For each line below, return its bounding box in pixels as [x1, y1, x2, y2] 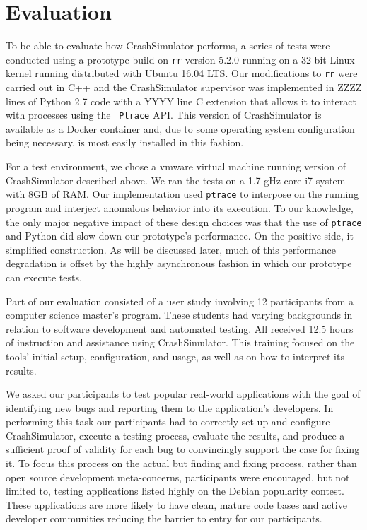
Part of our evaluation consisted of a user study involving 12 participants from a [6, 293, 354, 308]
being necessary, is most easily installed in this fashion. [6, 135, 244, 150]
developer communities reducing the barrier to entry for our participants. [6, 511, 322, 526]
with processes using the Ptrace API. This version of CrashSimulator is [6, 107, 322, 122]
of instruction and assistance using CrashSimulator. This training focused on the [6, 335, 355, 350]
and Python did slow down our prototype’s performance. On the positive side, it [6, 228, 354, 243]
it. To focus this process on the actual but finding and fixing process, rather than [6, 456, 357, 471]
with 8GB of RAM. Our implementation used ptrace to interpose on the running [6, 187, 359, 201]
